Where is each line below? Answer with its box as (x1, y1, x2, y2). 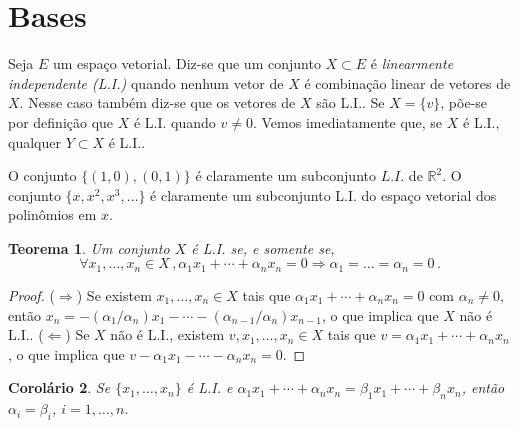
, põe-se (440, 92, 488, 113)
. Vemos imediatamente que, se (252, 111, 443, 132)
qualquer (8, 131, 61, 152)
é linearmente (370, 53, 454, 74)
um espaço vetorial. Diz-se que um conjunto (52, 53, 321, 74)
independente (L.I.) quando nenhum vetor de (8, 72, 284, 93)
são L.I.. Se (316, 92, 385, 113)
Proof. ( (8, 284, 55, 305)
